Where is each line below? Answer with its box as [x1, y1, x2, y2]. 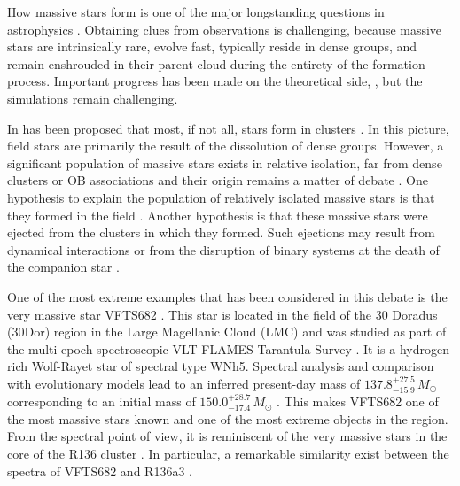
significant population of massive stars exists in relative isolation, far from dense [7, 153, 442, 172]
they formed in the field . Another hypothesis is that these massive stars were [7, 205, 428, 224]
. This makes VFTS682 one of [277, 392, 439, 411]
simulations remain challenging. [7, 89, 178, 107]
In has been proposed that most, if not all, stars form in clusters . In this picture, [7, 119, 449, 137]
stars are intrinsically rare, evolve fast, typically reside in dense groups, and [7, 37, 417, 56]
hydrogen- [399, 339, 454, 358]
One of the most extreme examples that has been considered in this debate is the [7, 287, 448, 305]
